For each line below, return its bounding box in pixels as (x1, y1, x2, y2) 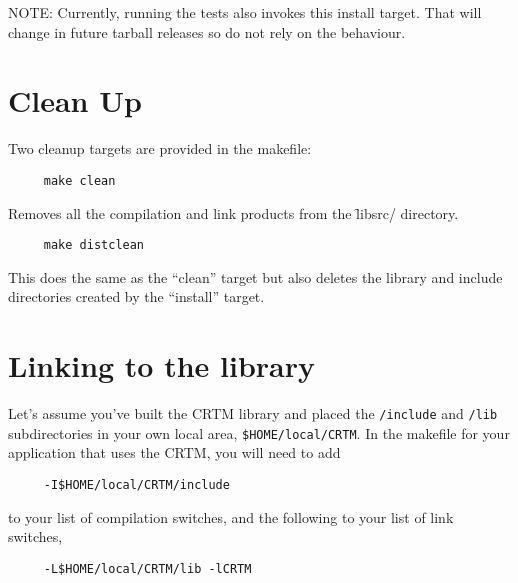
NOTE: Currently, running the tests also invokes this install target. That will (8, 2, 482, 22)
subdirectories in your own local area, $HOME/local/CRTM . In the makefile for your (8, 422, 510, 443)
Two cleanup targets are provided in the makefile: (8, 138, 312, 159)
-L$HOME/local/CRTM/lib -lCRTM (43, 561, 252, 576)
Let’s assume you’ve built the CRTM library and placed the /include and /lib (8, 403, 498, 424)
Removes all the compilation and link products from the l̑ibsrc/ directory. (8, 202, 459, 223)
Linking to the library (8, 345, 316, 386)
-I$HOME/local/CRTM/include (43, 478, 230, 493)
